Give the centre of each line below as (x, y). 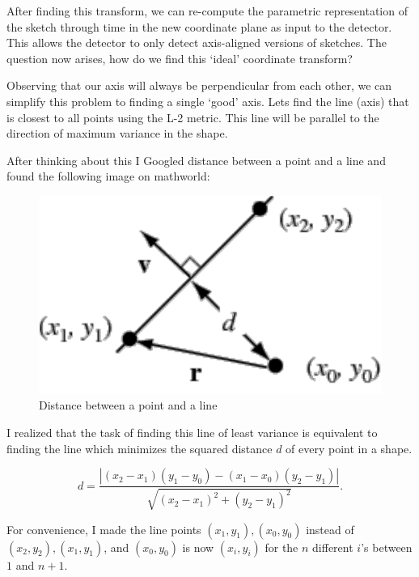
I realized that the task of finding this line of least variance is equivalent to (192, 433)
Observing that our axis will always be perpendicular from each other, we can (199, 85)
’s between (387, 547)
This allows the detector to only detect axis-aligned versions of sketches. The (197, 42)
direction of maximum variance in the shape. (117, 133)
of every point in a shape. (349, 448)
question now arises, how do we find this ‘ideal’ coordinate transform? (180, 58)
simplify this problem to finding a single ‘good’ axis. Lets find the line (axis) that (208, 101)
